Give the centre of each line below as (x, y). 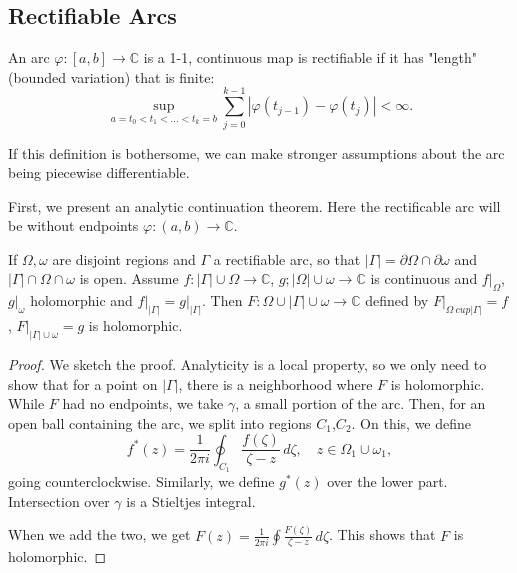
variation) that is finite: (142, 76)
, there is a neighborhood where (275, 383)
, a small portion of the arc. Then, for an (360, 403)
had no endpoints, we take (143, 403)
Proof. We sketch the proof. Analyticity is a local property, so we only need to (247, 364)
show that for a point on (83, 383)
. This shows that (382, 534)
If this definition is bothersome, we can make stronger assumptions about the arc (256, 152)
